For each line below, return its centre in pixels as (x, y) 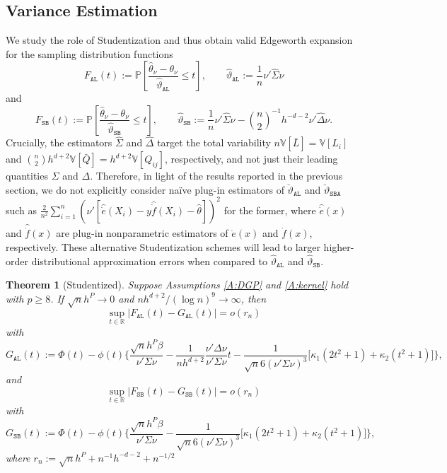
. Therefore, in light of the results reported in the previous (216, 176)
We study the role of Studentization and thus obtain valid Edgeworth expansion (179, 40)
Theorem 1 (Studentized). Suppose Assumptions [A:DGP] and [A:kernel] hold (177, 285)
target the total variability (214, 142)
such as (22, 210)
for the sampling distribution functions (89, 53)
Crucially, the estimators (59, 142)
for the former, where (270, 210)
